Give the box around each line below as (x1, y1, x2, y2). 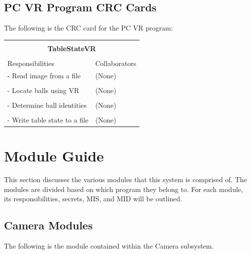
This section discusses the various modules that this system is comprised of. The (4, 174, 247, 185)
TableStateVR (47, 43, 96, 53)
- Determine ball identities (7, 99, 87, 110)
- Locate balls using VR (7, 85, 79, 95)
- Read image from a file (7, 70, 81, 80)
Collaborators (95, 58, 137, 68)
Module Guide (4, 146, 104, 166)
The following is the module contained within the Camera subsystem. (4, 241, 214, 251)
